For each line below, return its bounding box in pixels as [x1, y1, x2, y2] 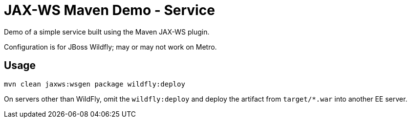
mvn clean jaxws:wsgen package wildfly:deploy [4, 80, 185, 88]
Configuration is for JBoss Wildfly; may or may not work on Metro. [4, 42, 217, 51]
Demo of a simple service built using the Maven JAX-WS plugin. [4, 27, 210, 36]
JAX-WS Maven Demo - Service [4, 2, 215, 18]
